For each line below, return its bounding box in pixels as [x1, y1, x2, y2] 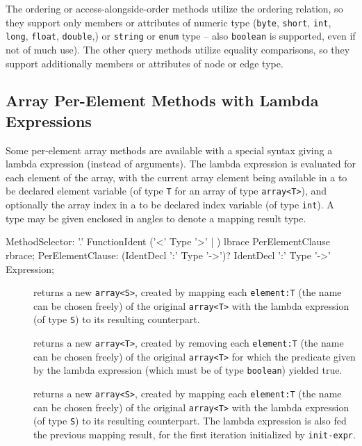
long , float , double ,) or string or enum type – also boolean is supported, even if [6, 28, 356, 43]
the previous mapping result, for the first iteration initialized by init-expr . [33, 427, 356, 442]
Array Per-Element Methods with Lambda [6, 90, 319, 111]
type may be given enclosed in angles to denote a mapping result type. [6, 210, 306, 225]
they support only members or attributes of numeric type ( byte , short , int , [6, 15, 331, 29]
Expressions [6, 110, 92, 131]
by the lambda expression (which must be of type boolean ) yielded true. [33, 363, 343, 377]
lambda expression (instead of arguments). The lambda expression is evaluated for [6, 156, 356, 171]
